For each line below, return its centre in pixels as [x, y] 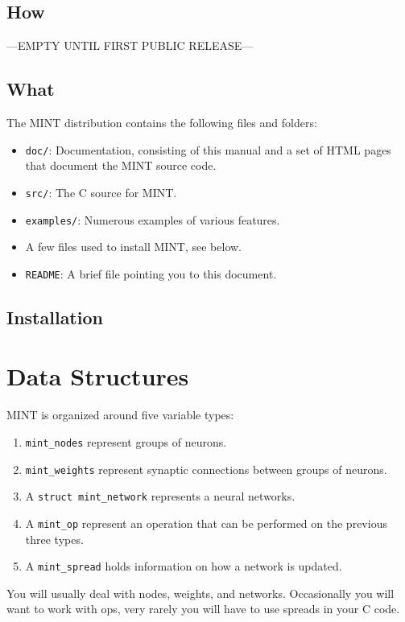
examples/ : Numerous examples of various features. [153, 219]
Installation [55, 317]
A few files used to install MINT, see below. [134, 247]
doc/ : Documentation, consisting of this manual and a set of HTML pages [208, 149]
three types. [54, 539]
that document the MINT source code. [121, 165]
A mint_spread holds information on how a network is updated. [184, 566]
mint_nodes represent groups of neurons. [126, 441]
